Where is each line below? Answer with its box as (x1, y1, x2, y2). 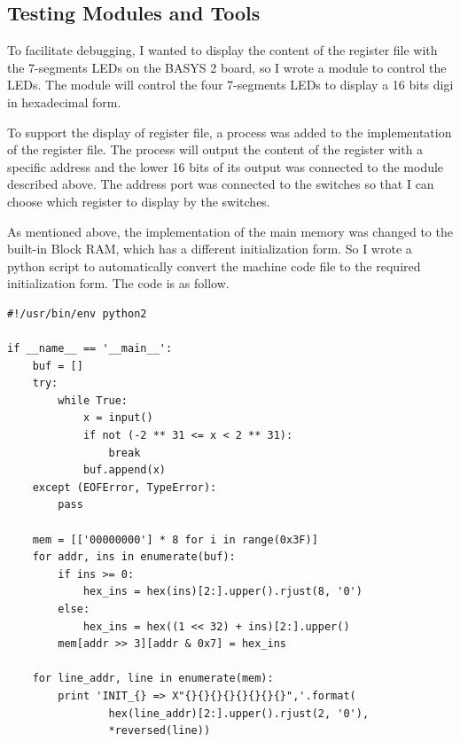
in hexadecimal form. (7, 92, 121, 111)
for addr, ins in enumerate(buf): (32, 551, 236, 564)
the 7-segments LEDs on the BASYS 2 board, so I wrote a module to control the (7, 58, 447, 76)
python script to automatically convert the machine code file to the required (7, 256, 421, 275)
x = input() (82, 411, 153, 425)
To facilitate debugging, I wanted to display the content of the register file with (7, 41, 438, 59)
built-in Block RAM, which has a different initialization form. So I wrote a (7, 239, 412, 258)
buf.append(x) (82, 464, 166, 477)
